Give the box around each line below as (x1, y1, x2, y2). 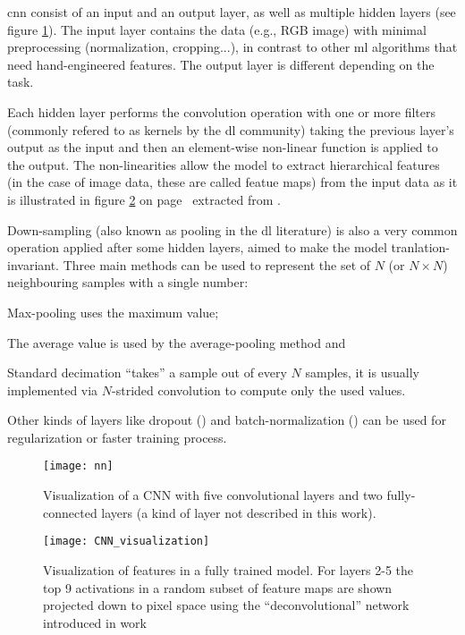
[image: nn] (43, 460, 114, 473)
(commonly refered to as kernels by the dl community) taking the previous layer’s (7, 120, 454, 139)
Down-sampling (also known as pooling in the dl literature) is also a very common (7, 220, 458, 239)
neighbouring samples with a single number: (7, 273, 249, 292)
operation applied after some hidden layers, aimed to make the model (7, 238, 387, 257)
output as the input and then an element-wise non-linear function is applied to (7, 138, 438, 157)
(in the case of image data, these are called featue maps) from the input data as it (7, 173, 458, 191)
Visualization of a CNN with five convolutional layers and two (43, 486, 383, 504)
